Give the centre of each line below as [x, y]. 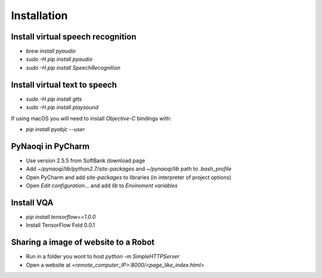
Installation [39, 16]
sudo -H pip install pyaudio [59, 59]
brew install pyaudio [51, 51]
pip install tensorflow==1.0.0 [61, 217]
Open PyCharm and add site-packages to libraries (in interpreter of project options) [129, 177]
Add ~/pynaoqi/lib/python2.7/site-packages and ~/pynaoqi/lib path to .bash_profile [129, 169]
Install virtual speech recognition [74, 37]
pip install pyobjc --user [55, 129]
